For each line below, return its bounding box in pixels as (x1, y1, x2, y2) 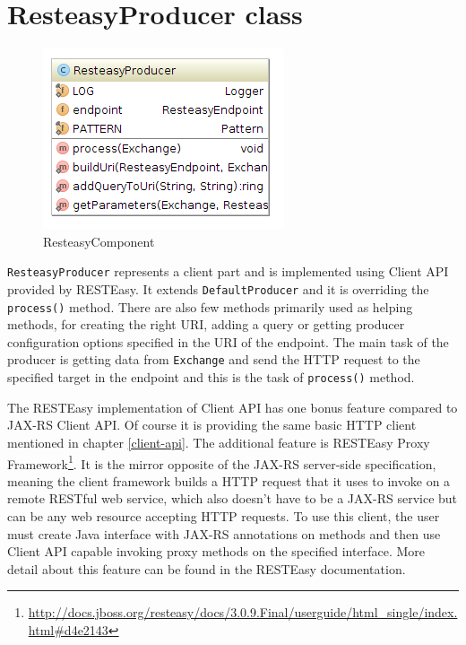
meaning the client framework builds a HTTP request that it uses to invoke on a (7, 471, 451, 490)
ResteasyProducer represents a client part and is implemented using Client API (7, 262, 449, 281)
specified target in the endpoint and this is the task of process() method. (7, 368, 415, 387)
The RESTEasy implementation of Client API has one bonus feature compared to (7, 397, 458, 416)
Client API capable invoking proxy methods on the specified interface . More (7, 542, 425, 561)
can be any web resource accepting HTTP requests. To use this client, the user (7, 507, 440, 525)
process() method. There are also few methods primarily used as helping (7, 297, 413, 316)
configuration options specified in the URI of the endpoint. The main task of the (7, 332, 449, 351)
